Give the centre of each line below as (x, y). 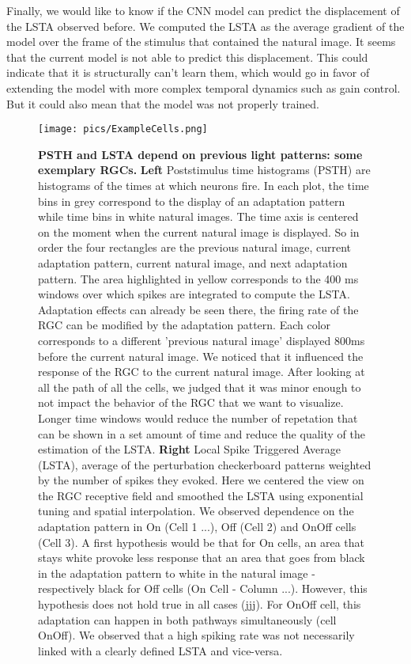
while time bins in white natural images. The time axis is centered (198, 216)
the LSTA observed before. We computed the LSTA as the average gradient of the (205, 26)
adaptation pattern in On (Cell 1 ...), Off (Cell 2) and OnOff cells (197, 527)
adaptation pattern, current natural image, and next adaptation (193, 262)
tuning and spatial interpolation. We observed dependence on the (196, 511)
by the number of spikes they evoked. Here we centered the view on (201, 480)
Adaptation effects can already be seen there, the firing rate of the (198, 309)
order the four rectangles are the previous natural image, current (195, 247)
